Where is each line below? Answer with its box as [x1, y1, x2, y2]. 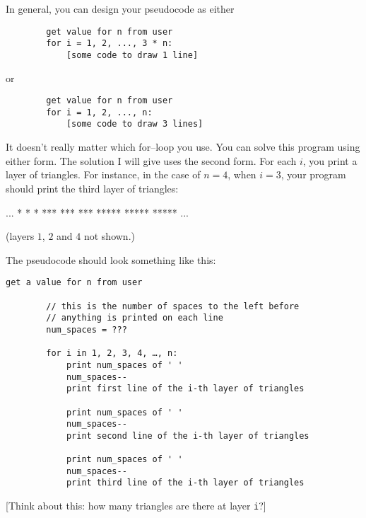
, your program [281, 167, 346, 182]
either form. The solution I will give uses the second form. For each [6, 153, 297, 168]
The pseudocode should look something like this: [6, 252, 216, 267]
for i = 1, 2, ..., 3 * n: [46, 38, 173, 49]
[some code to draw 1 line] [66, 50, 199, 60]
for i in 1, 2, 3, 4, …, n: [46, 348, 178, 359]
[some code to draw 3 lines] [66, 119, 203, 129]
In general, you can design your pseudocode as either [6, 1, 235, 16]
